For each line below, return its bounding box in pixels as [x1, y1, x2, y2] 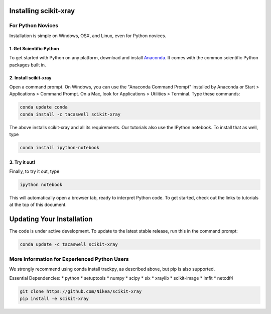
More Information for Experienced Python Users [9, 255, 129, 262]
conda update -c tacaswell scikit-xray [20, 242, 118, 247]
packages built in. [9, 62, 46, 68]
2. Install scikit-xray [9, 74, 52, 80]
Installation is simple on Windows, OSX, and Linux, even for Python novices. [9, 33, 167, 39]
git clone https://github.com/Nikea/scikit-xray [20, 289, 142, 294]
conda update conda [20, 104, 68, 110]
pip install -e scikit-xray [20, 295, 89, 301]
